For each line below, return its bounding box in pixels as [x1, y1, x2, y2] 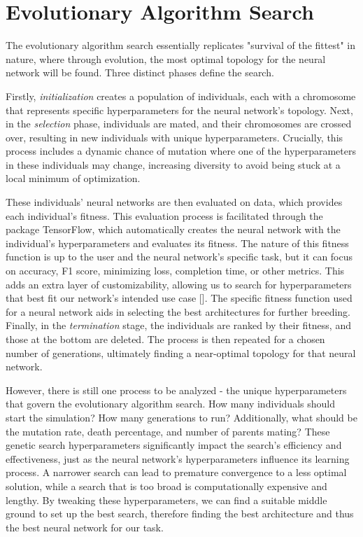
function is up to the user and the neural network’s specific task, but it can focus [6, 249, 353, 264]
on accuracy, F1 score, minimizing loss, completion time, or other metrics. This [6, 263, 345, 278]
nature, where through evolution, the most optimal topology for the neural [6, 51, 326, 66]
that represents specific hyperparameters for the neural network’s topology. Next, [6, 102, 353, 117]
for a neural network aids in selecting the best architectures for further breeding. [6, 304, 351, 319]
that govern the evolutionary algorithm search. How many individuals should [6, 396, 335, 411]
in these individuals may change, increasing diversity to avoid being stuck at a [6, 157, 341, 172]
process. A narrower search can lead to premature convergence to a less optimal [6, 465, 347, 480]
